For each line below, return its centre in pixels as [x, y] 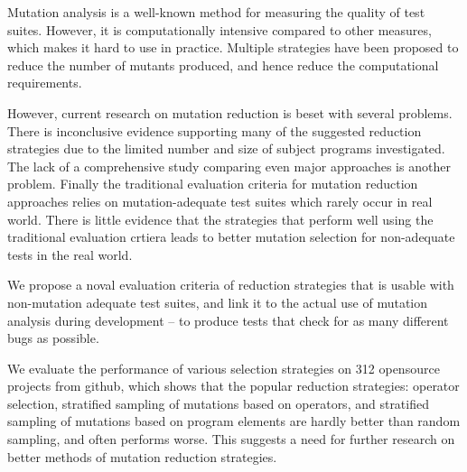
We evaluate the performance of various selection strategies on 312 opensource [224, 368]
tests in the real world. [70, 254]
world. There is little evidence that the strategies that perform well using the [220, 219]
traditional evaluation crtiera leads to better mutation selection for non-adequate [231, 237]
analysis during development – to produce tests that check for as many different [228, 320]
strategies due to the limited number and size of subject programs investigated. [226, 148]
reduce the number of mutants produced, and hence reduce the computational [223, 65]
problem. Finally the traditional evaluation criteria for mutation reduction [213, 184]
